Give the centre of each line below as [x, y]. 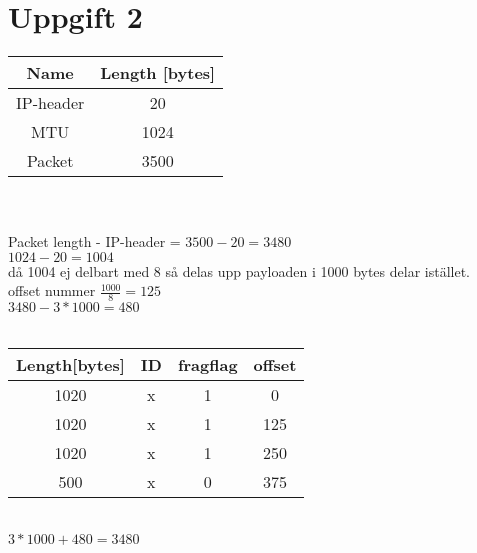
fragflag [207, 364]
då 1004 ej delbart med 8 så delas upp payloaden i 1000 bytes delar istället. [239, 270]
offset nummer [52, 290]
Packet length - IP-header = [94, 241]
